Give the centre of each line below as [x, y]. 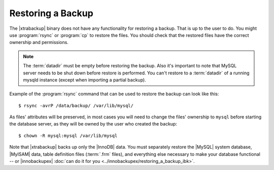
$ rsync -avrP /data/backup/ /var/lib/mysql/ [76, 105]
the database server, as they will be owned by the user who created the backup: [93, 124]
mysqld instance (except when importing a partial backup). [85, 80]
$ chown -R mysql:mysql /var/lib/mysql [68, 136]
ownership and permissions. [39, 42]
